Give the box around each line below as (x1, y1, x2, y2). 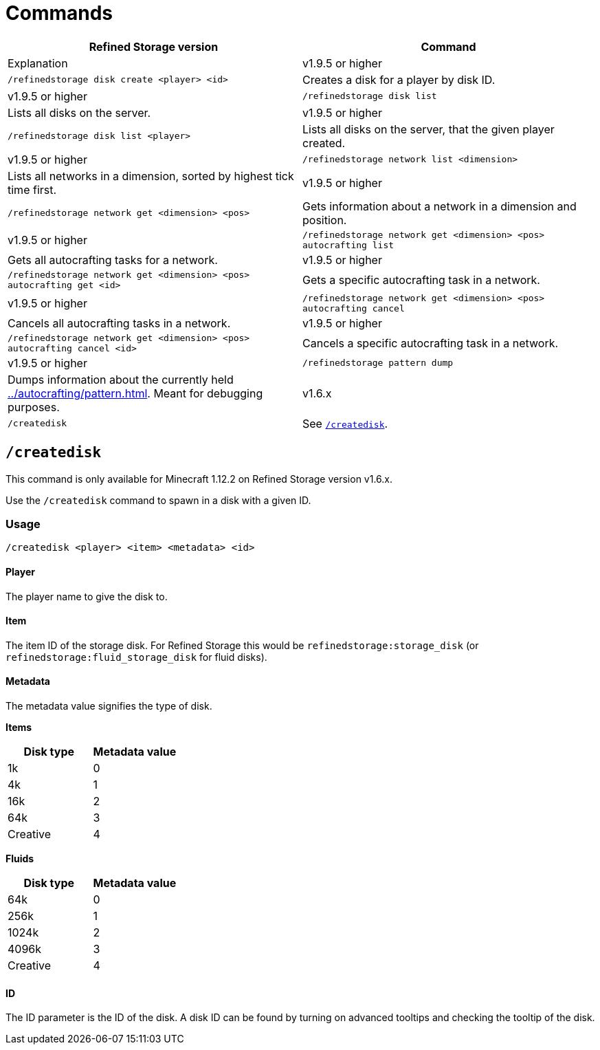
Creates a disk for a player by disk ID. (302, 72, 496, 87)
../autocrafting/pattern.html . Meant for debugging (8, 386, 263, 400)
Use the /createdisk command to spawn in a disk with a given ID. (5, 494, 311, 506)
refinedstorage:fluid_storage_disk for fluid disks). (5, 650, 267, 663)
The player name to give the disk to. (5, 590, 168, 602)
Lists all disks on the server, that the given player (302, 122, 555, 136)
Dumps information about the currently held (8, 372, 234, 386)
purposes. (8, 400, 60, 414)
